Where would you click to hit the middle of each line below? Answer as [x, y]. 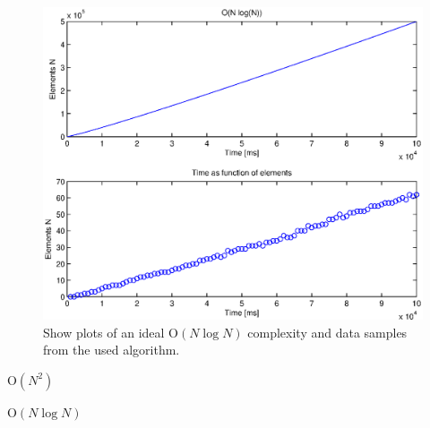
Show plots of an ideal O [111, 332]
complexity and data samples [327, 332]
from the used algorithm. [112, 350]
